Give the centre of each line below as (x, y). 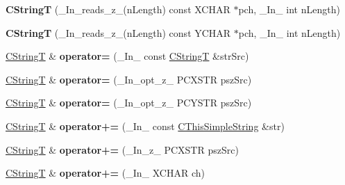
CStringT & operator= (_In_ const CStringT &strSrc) (127, 56)
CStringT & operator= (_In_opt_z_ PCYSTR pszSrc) (129, 103)
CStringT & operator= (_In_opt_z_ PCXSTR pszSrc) (129, 79)
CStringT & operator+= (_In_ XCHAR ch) (105, 173)
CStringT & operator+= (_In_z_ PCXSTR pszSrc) (122, 149)
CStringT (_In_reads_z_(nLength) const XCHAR (118, 9)
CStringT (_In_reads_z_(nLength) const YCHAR (118, 32)
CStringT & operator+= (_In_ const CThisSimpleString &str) (145, 126)
